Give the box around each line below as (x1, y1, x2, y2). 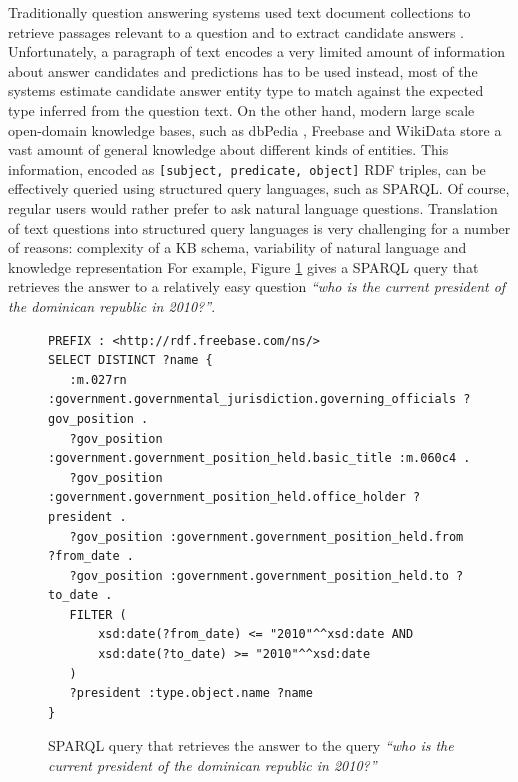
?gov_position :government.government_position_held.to (69, 568, 449, 583)
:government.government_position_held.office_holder (48, 490, 406, 505)
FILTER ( (69, 607, 127, 622)
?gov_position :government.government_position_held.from (69, 529, 464, 544)
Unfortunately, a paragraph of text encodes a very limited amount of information (8, 41, 505, 62)
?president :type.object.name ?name (69, 686, 313, 701)
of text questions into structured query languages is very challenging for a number (8, 217, 511, 238)
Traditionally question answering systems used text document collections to (8, 2, 471, 22)
